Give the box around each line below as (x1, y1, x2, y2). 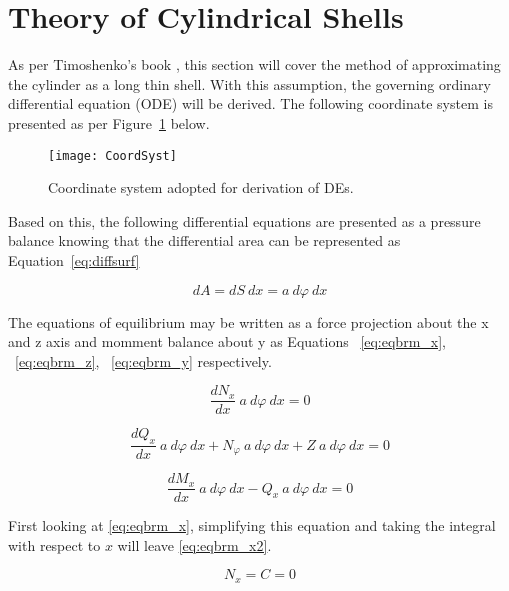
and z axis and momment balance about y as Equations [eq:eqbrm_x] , (8, 331, 446, 352)
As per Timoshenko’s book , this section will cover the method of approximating (8, 54, 501, 75)
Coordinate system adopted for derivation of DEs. (48, 177, 354, 198)
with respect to (8, 534, 101, 555)
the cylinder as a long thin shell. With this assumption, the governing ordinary (8, 73, 491, 94)
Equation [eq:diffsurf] (8, 249, 140, 270)
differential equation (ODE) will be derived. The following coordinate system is (8, 93, 493, 114)
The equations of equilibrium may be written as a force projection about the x (8, 311, 489, 332)
